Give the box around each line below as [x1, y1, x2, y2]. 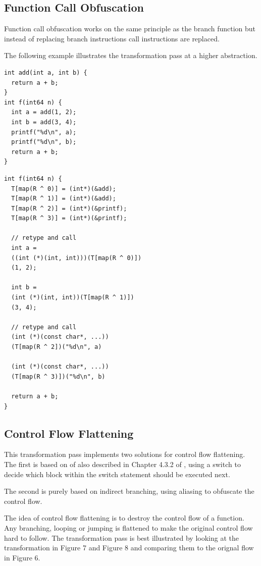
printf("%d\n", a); [11, 128, 77, 136]
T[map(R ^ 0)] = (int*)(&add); [11, 185, 116, 192]
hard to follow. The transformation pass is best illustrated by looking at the [4, 532, 239, 543]
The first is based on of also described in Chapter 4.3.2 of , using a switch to [4, 458, 241, 469]
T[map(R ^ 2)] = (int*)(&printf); [11, 204, 127, 212]
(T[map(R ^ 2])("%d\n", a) [11, 343, 102, 351]
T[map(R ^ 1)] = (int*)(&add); [11, 195, 116, 202]
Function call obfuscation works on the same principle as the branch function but [4, 23, 256, 34]
